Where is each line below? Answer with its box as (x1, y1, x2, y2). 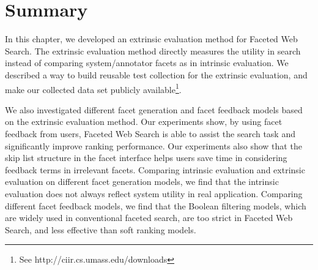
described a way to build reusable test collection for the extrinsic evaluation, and (5, 68, 308, 81)
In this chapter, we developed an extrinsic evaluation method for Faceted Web (5, 32, 298, 45)
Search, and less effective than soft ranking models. (5, 223, 196, 236)
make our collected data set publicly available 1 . (5, 81, 182, 96)
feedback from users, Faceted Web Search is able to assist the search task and (5, 127, 295, 140)
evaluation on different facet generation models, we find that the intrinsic (5, 175, 279, 188)
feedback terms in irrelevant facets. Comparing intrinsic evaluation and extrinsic (5, 163, 305, 176)
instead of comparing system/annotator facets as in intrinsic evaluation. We (5, 56, 289, 69)
